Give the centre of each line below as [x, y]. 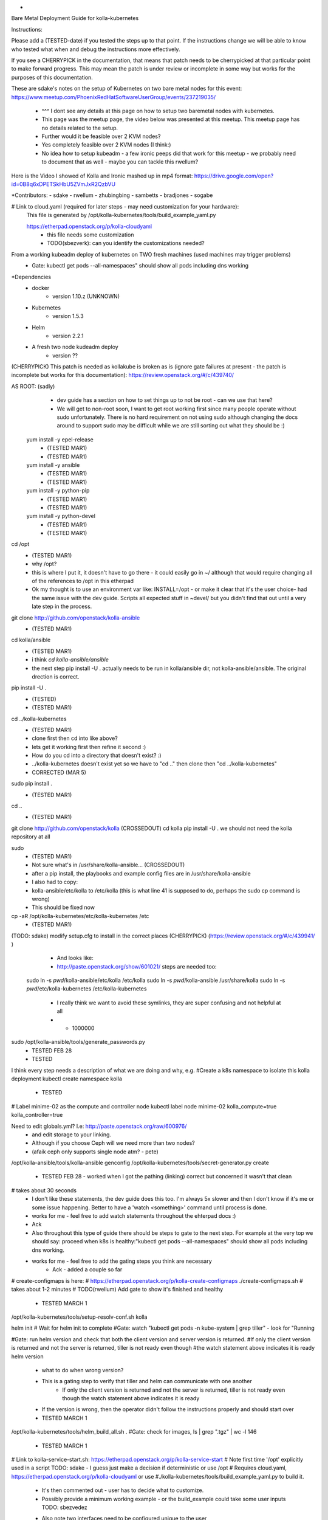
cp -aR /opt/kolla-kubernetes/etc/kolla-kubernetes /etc [80, 916]
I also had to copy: [55, 882]
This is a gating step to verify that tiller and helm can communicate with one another [147, 1381]
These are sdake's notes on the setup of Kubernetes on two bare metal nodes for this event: [127, 89]
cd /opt [20, 544]
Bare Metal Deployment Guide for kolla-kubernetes [75, 18]
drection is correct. [56, 676]
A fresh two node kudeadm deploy [75, 347]
